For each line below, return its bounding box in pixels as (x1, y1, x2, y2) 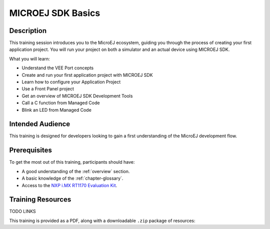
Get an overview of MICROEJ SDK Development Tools (21, 93, 133, 99)
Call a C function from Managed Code (21, 100, 100, 106)
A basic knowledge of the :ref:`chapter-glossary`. (21, 175, 123, 182)
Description (9, 26, 47, 35)
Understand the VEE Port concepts (21, 65, 94, 71)
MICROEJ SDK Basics (9, 7, 100, 18)
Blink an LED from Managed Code (21, 107, 92, 113)
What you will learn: (9, 55, 50, 62)
